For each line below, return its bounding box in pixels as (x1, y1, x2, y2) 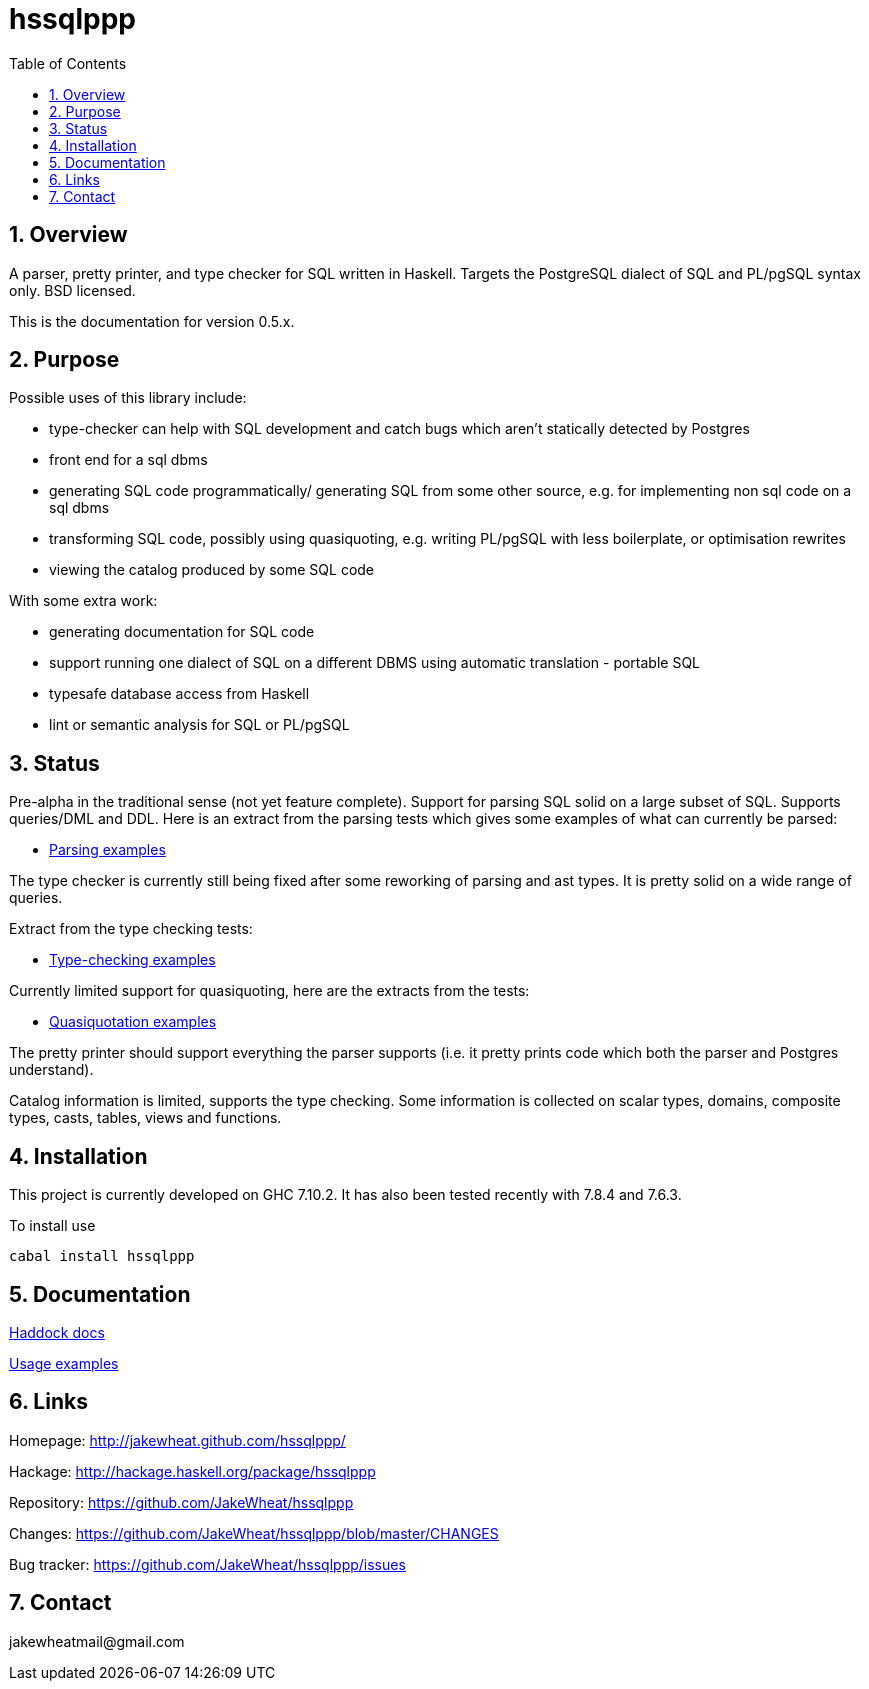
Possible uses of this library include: (9, 389, 247, 407)
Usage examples (9, 1354, 119, 1372)
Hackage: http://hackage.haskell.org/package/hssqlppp (9, 1462, 376, 1480)
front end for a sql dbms (49, 451, 208, 469)
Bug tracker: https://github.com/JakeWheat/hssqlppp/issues (9, 1555, 406, 1573)
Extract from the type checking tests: (9, 920, 253, 938)
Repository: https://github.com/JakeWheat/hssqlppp (9, 1493, 354, 1511)
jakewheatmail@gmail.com (9, 1632, 185, 1650)
